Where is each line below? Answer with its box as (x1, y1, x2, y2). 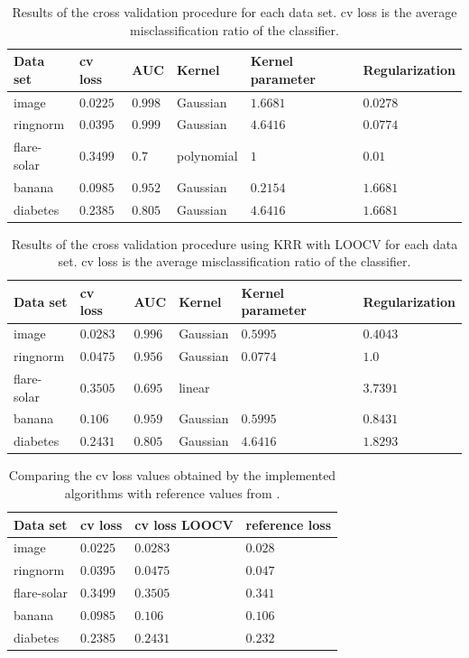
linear (179, 377, 210, 396)
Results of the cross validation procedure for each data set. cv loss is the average (12, 3, 457, 21)
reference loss (245, 514, 331, 533)
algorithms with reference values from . (64, 483, 280, 502)
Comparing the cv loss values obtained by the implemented (8, 466, 336, 485)
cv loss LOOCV (134, 514, 234, 533)
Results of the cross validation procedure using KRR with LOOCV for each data (11, 234, 458, 253)
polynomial (176, 146, 238, 165)
